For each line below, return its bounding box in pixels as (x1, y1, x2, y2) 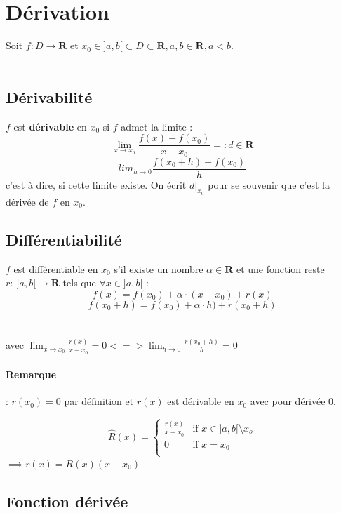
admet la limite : (121, 119, 193, 133)
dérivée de (6, 194, 49, 208)
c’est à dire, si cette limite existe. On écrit (6, 177, 187, 192)
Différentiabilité (6, 228, 122, 250)
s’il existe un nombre (114, 261, 203, 276)
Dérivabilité (6, 86, 93, 107)
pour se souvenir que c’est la (208, 177, 330, 192)
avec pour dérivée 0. (250, 394, 336, 408)
